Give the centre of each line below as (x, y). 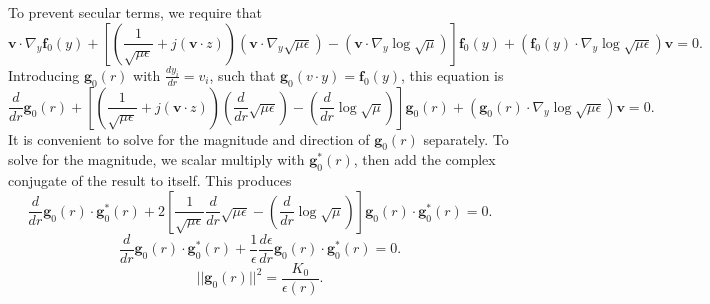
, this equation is (452, 74)
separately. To (466, 138)
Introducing (44, 74)
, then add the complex (424, 159)
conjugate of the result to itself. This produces (150, 180)
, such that (242, 74)
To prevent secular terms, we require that (135, 12)
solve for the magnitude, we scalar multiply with (156, 159)
